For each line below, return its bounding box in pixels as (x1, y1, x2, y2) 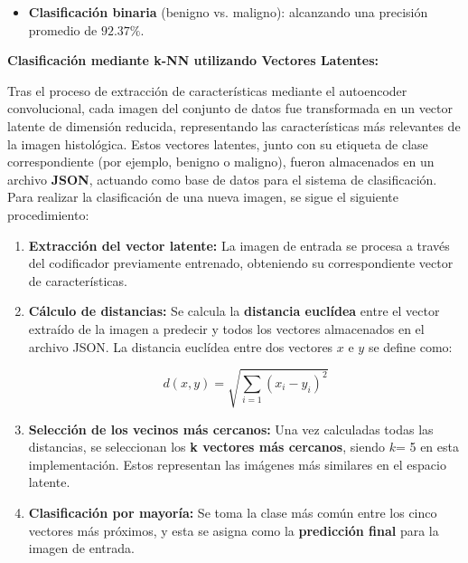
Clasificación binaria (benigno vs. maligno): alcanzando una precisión (28, 3, 428, 21)
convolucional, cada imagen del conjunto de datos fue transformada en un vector (7, 99, 454, 118)
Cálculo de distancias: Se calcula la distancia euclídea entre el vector (28, 301, 440, 320)
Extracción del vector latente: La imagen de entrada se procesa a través (28, 235, 450, 254)
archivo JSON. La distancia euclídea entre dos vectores (28, 337, 333, 356)
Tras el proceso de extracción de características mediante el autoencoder (7, 81, 407, 100)
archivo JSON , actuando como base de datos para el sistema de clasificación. (7, 169, 437, 188)
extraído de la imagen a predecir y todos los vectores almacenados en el (28, 319, 425, 338)
